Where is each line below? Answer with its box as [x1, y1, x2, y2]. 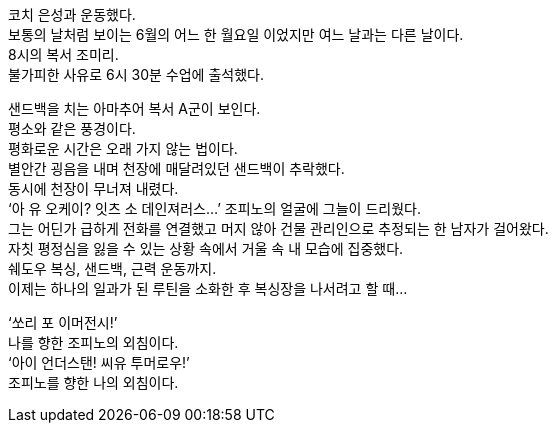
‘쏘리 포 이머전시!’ [8, 314, 118, 331]
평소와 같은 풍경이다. [8, 120, 136, 137]
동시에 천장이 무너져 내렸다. [8, 180, 179, 197]
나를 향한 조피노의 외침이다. [8, 334, 179, 351]
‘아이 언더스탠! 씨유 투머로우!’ [8, 354, 190, 371]
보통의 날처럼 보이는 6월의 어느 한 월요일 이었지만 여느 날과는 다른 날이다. [8, 26, 464, 43]
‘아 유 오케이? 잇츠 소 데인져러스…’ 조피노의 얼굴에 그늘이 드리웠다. [8, 200, 421, 217]
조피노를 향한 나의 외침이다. [8, 374, 179, 391]
